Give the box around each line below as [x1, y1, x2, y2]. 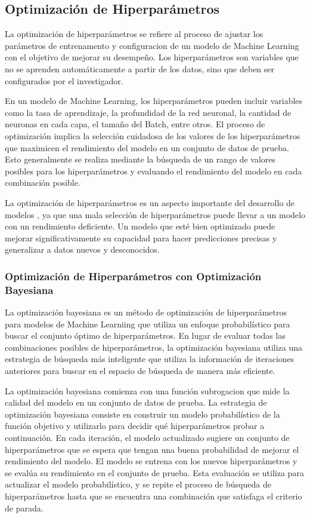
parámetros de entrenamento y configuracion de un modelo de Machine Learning [5, 39, 299, 51]
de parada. [5, 501, 44, 514]
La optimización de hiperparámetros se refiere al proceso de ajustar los [5, 27, 263, 40]
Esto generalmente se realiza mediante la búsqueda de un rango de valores [5, 153, 276, 165]
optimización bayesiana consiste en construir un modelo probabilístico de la [5, 407, 280, 420]
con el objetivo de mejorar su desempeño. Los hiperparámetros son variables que [5, 51, 299, 63]
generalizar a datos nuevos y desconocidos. [5, 243, 160, 256]
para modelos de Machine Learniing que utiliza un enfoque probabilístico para [5, 317, 290, 330]
